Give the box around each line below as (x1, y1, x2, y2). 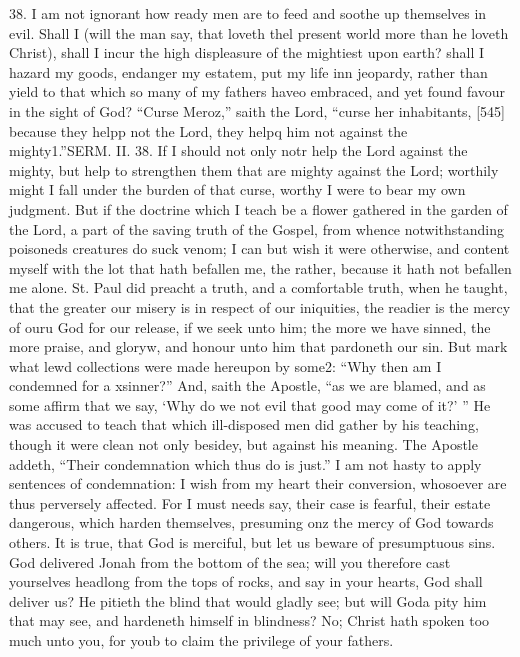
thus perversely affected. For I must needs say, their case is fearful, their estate (9, 492, 491, 513)
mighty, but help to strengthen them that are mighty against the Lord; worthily (9, 159, 499, 180)
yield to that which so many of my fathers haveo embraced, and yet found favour (9, 81, 506, 102)
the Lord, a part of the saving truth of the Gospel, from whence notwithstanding (9, 218, 504, 239)
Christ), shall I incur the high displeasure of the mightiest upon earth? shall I (9, 42, 485, 63)
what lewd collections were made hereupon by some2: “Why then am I (9, 355, 442, 376)
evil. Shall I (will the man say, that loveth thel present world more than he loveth (9, 22, 509, 43)
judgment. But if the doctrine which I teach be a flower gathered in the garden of (9, 198, 508, 219)
